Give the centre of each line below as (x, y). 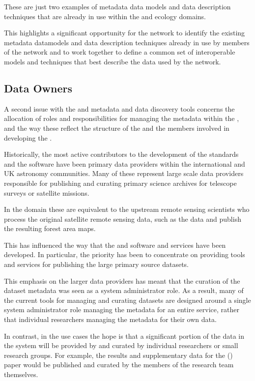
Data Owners (38, 88)
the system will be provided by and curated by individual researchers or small (121, 345)
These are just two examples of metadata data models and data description (117, 6)
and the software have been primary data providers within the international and (125, 163)
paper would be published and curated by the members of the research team (119, 365)
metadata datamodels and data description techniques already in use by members (127, 42)
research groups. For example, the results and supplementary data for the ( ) (118, 355)
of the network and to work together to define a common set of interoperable (120, 52)
